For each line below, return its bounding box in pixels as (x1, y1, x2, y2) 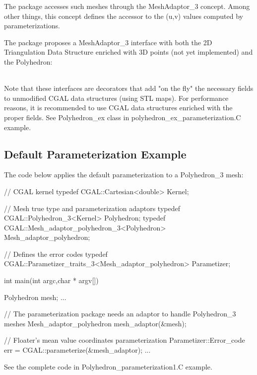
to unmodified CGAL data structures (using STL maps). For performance (4, 92, 229, 103)
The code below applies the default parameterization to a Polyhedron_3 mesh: (4, 169, 244, 180)
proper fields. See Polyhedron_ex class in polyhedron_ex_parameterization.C (4, 112, 241, 122)
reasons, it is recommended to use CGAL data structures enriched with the (4, 102, 233, 113)
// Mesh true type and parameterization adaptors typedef (4, 203, 180, 213)
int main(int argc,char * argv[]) (4, 275, 99, 286)
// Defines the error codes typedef (4, 248, 108, 259)
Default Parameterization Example (4, 146, 187, 161)
